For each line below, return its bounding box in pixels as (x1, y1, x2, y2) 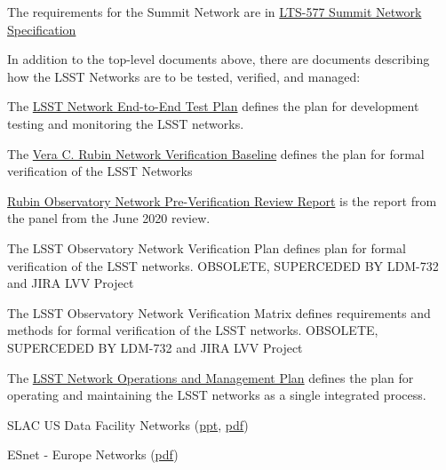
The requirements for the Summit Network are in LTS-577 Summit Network (7, 3, 422, 20)
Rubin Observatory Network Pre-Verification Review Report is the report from (7, 191, 437, 210)
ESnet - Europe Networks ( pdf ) (7, 445, 179, 464)
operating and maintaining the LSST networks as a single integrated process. (7, 386, 426, 404)
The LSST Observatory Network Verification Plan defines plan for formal (7, 238, 406, 257)
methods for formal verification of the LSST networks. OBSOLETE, (7, 321, 378, 339)
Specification (7, 20, 76, 38)
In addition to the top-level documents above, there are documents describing (7, 50, 430, 68)
